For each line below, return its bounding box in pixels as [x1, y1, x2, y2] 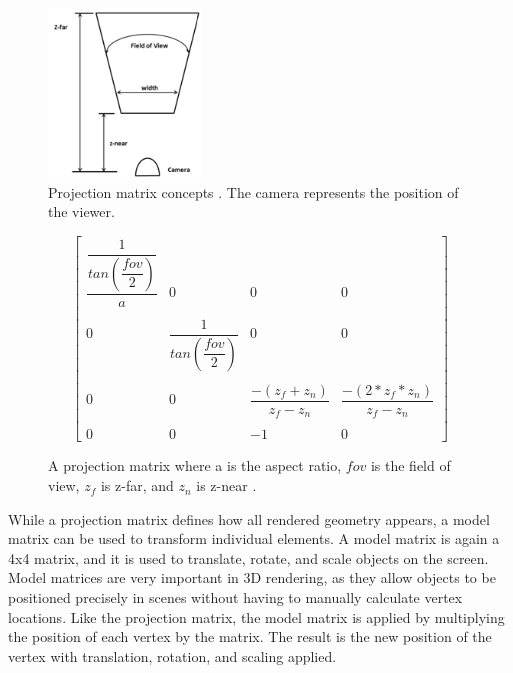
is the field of [370, 455, 451, 476]
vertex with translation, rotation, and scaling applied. [8, 645, 337, 666]
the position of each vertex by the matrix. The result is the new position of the [8, 626, 492, 647]
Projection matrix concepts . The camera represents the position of [48, 181, 459, 202]
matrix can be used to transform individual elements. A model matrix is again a [8, 528, 500, 549]
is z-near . [196, 475, 257, 496]
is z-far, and [100, 475, 174, 496]
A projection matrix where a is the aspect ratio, [48, 455, 342, 476]
